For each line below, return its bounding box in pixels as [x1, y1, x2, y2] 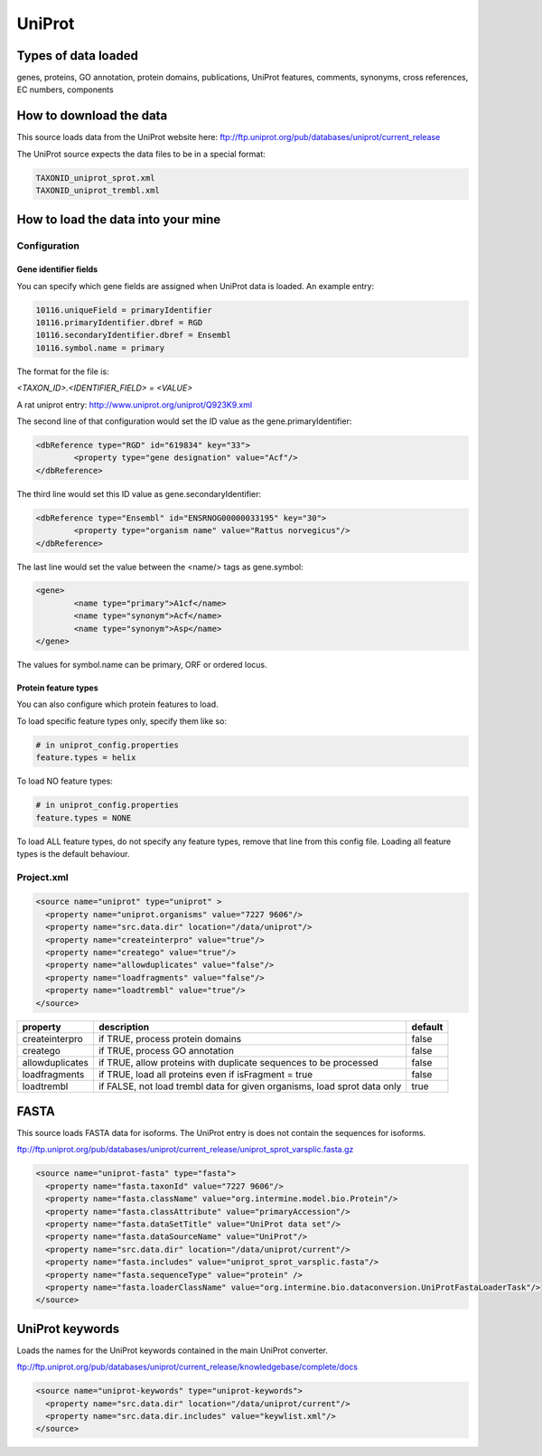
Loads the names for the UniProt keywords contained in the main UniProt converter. [16, 1345, 329, 1356]
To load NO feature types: [16, 775, 113, 786]
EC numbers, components [16, 84, 114, 95]
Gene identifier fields [16, 264, 98, 275]
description [98, 1020, 149, 1033]
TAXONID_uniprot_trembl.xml [35, 185, 160, 196]
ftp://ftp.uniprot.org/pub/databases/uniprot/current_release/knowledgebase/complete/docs [16, 1361, 359, 1373]
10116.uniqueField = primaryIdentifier [35, 305, 212, 315]
